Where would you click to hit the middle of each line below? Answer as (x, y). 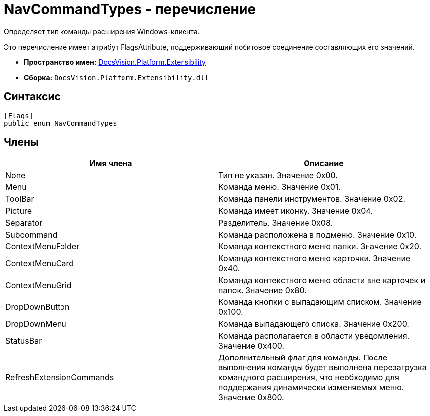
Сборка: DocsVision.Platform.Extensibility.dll (117, 77)
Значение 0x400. (251, 346)
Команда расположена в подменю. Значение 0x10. (317, 235)
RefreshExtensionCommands (60, 378)
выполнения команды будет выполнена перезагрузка (322, 368)
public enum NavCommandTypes (61, 123)
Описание (324, 163)
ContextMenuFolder (43, 247)
